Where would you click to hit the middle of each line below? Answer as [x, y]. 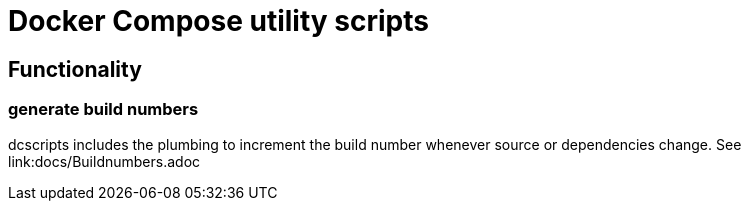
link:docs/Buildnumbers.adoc [104, 161]
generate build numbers [103, 109]
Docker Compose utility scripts [218, 21]
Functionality [75, 69]
